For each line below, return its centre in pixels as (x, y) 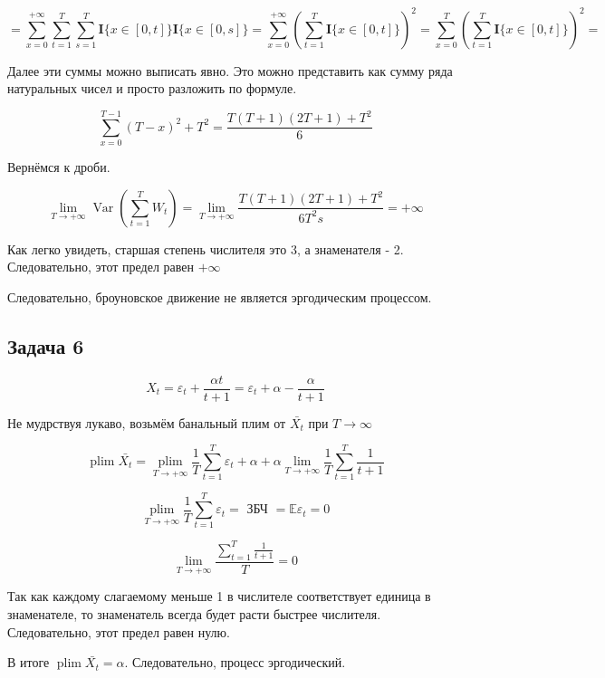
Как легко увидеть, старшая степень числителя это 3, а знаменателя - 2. (206, 248)
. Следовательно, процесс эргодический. (235, 662)
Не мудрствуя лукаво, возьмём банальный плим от (147, 422)
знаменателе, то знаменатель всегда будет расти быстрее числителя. (194, 614)
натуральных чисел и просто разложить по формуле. (152, 88)
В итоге (29, 662)
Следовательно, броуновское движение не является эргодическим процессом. (220, 296)
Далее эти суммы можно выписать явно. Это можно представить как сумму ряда (230, 70)
